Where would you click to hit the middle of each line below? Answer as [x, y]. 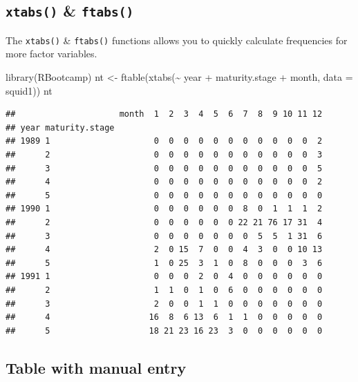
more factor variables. [51, 54]
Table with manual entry [96, 367]
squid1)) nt [29, 90]
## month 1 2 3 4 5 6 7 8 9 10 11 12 [164, 114]
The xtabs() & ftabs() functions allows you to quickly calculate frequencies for [177, 40]
